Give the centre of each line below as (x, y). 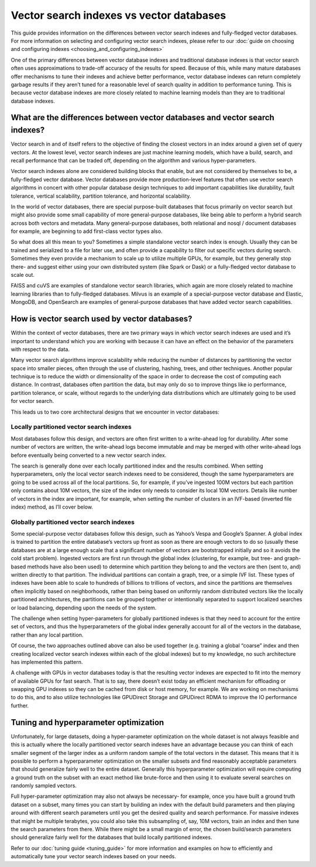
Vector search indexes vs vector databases (118, 15)
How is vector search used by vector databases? (102, 319)
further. (20, 705)
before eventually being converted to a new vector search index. (89, 455)
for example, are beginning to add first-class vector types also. (87, 231)
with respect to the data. (40, 349)
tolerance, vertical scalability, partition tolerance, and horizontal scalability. (101, 196)
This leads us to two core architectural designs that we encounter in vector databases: (115, 412)
